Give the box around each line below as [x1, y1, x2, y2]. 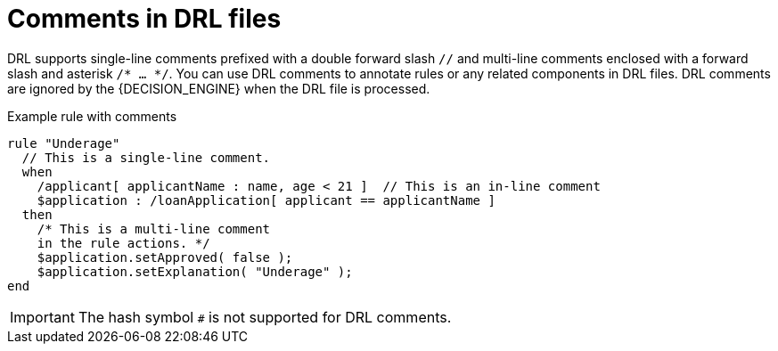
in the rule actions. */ [37, 235, 210, 250]
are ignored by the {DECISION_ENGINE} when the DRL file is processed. [7, 80, 430, 96]
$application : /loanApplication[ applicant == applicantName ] [37, 192, 495, 208]
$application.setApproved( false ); [37, 249, 293, 265]
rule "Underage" [7, 135, 120, 151]
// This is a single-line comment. [21, 150, 271, 165]
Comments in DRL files [7, 4, 282, 34]
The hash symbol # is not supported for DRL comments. [78, 307, 452, 326]
